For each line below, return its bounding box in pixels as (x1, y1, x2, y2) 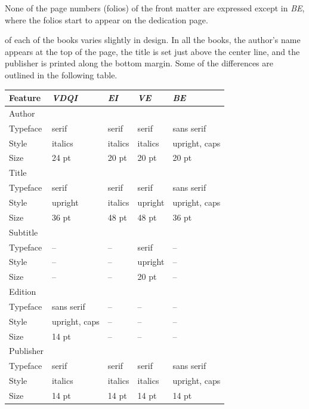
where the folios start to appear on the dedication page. (5, 13, 208, 26)
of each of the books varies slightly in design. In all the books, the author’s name (5, 33, 301, 46)
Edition (9, 285, 36, 298)
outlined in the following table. (5, 68, 118, 81)
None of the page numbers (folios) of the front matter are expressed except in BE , (5, 2, 305, 14)
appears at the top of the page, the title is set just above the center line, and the (5, 45, 300, 57)
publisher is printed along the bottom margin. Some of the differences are (5, 57, 273, 69)
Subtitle (9, 225, 38, 238)
